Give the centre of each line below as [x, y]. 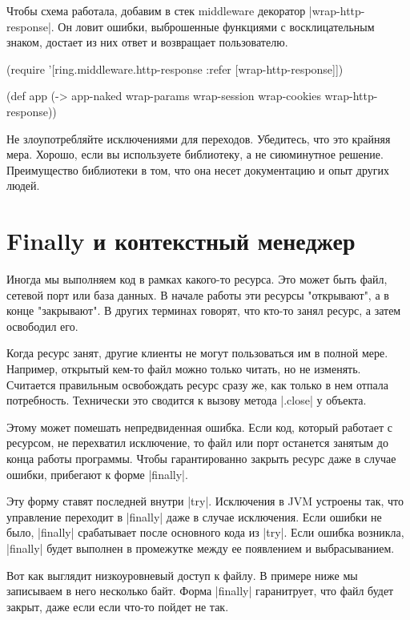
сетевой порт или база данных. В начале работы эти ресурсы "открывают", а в [198, 294]
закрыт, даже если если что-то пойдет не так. [118, 606]
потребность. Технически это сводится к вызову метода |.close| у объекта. [187, 400]
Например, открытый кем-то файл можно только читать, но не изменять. [184, 369]
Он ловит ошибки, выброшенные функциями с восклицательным [216, 26]
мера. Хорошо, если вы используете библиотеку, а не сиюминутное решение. [195, 154]
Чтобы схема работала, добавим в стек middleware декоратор [156, 10]
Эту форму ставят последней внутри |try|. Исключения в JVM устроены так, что [205, 501]
